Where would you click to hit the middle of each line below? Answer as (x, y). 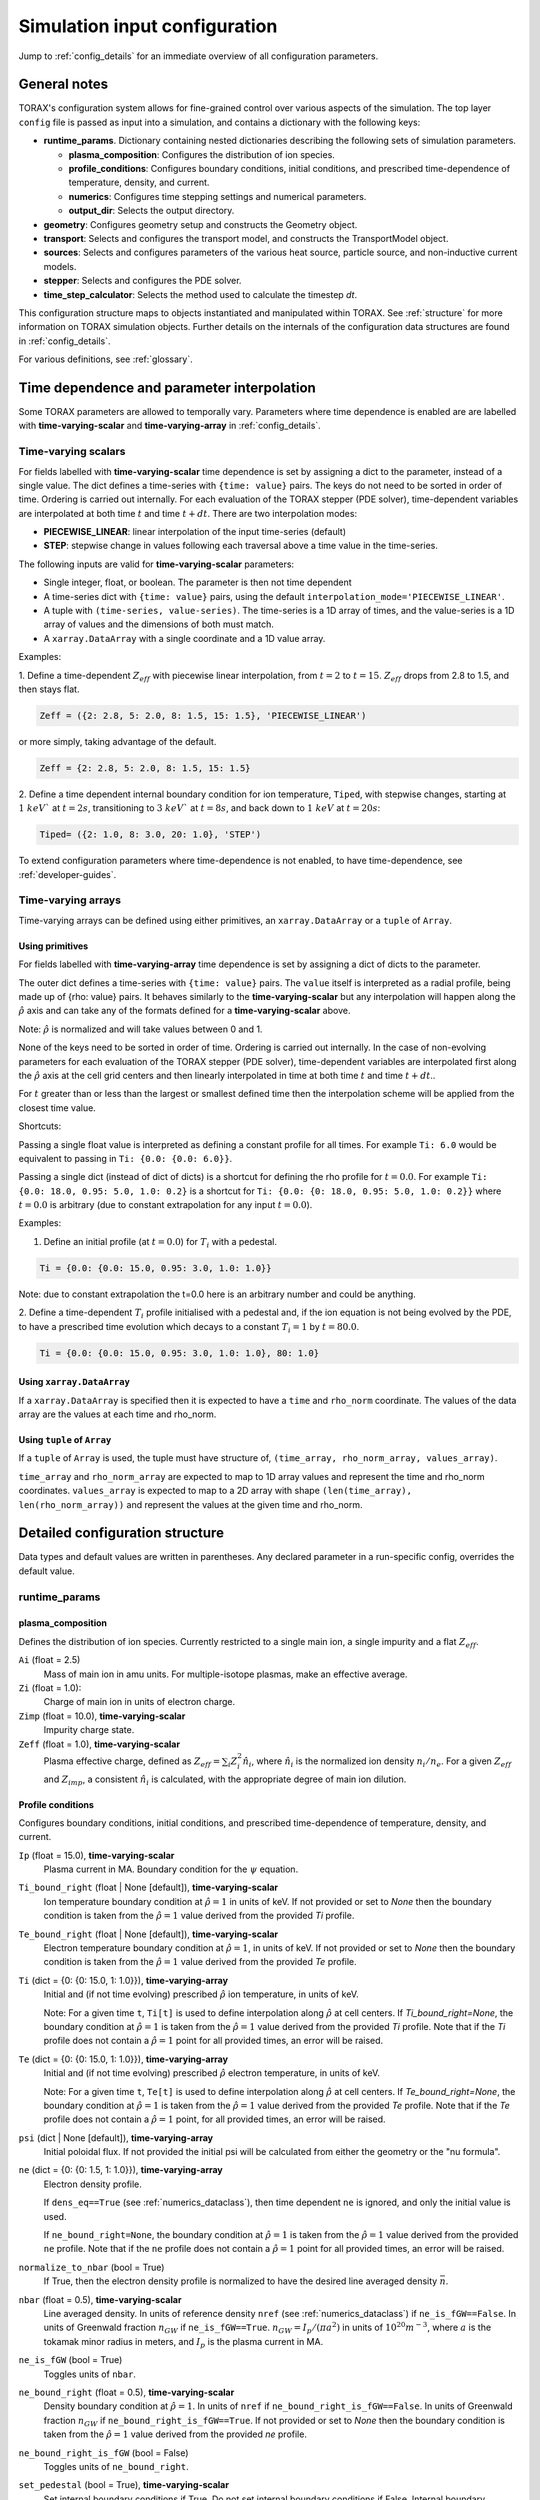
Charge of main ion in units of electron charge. (139, 1702)
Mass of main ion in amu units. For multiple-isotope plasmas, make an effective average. (225, 1674)
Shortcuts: (40, 1126)
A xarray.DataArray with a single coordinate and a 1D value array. (184, 638)
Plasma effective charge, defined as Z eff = (132, 1762)
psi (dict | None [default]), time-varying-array (116, 2137)
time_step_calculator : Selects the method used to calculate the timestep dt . (200, 294)
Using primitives (53, 946)
